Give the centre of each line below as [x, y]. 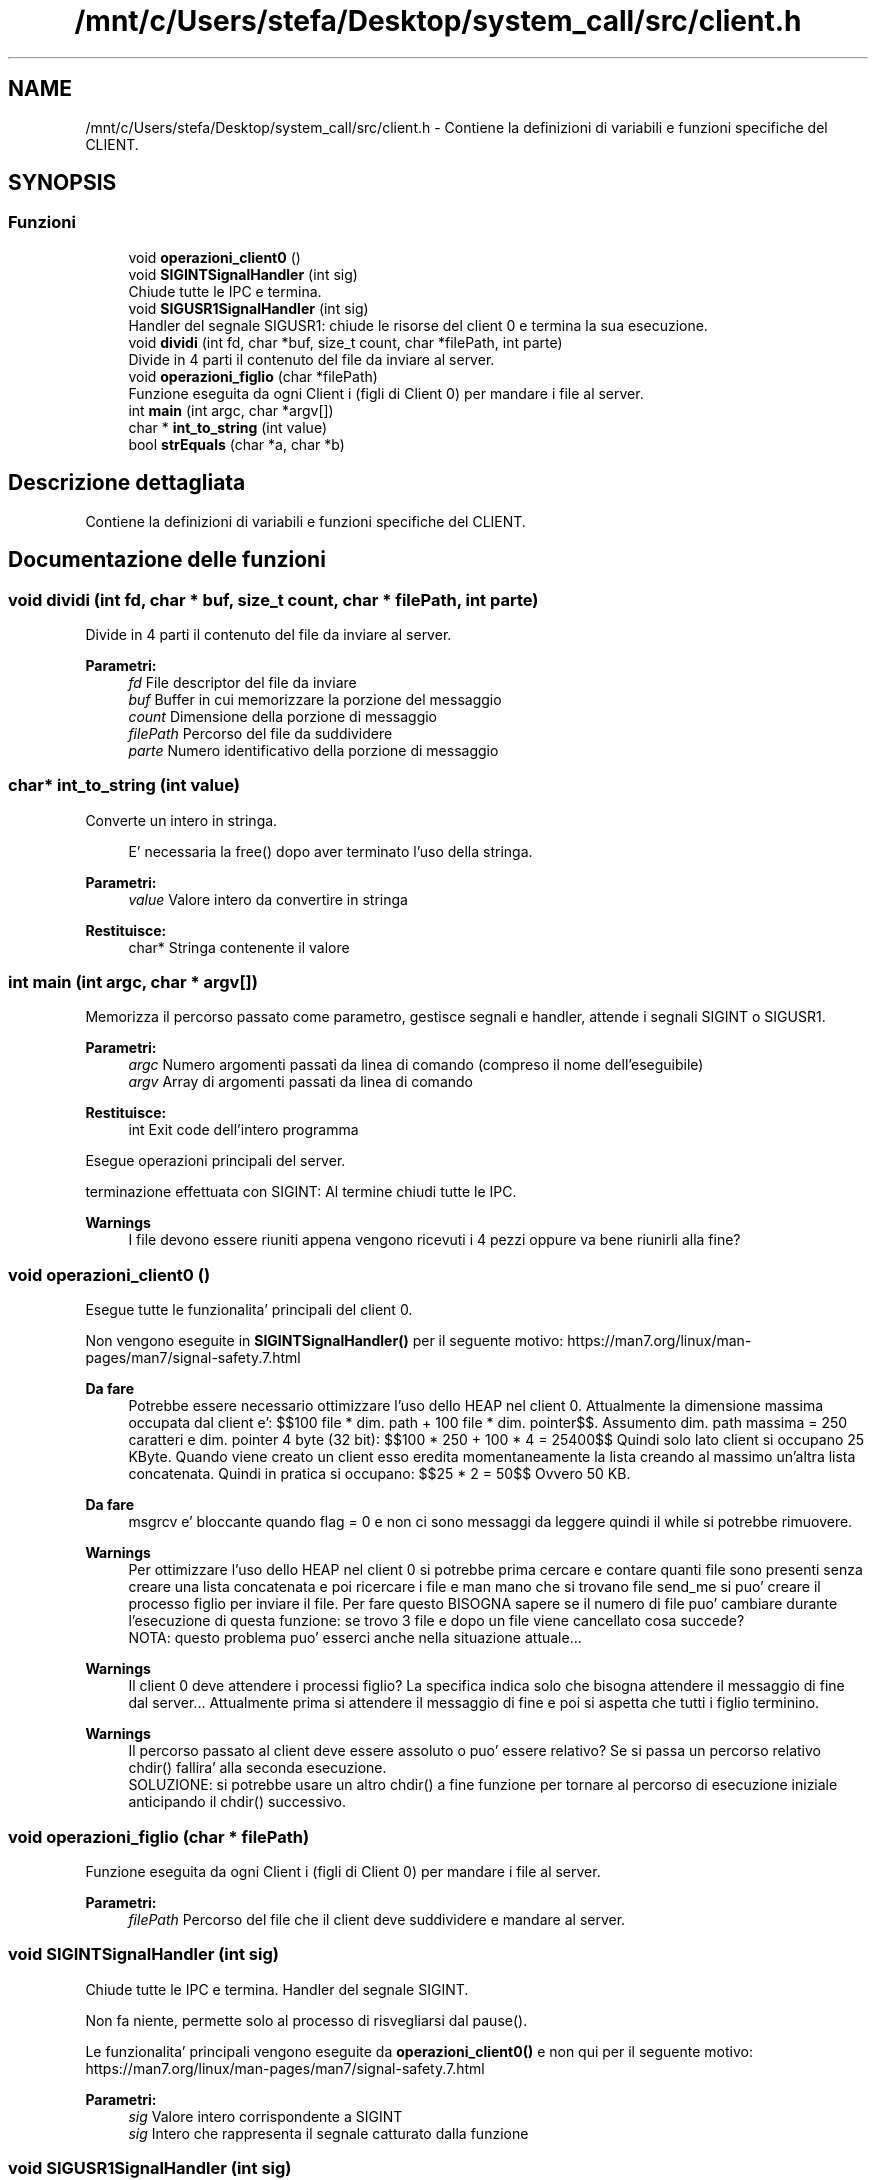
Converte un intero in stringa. [181, 820]
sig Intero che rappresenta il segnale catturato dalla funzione [328, 2133]
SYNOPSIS [62, 183]
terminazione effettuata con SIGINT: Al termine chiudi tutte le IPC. [301, 1192]
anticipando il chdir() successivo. [237, 1802]
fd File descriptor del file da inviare [242, 682]
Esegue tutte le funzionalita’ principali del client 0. [249, 1310]
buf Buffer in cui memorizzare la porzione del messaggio [315, 699]
